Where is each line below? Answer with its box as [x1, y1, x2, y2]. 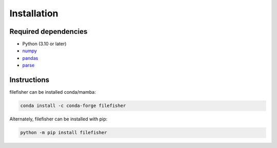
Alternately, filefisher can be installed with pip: [9, 116, 108, 122]
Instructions [9, 76, 50, 84]
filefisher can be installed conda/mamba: [9, 89, 96, 95]
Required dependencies [9, 27, 88, 36]
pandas [22, 55, 38, 61]
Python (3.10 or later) [22, 41, 67, 47]
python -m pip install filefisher [20, 130, 107, 136]
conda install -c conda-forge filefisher [20, 103, 126, 109]
